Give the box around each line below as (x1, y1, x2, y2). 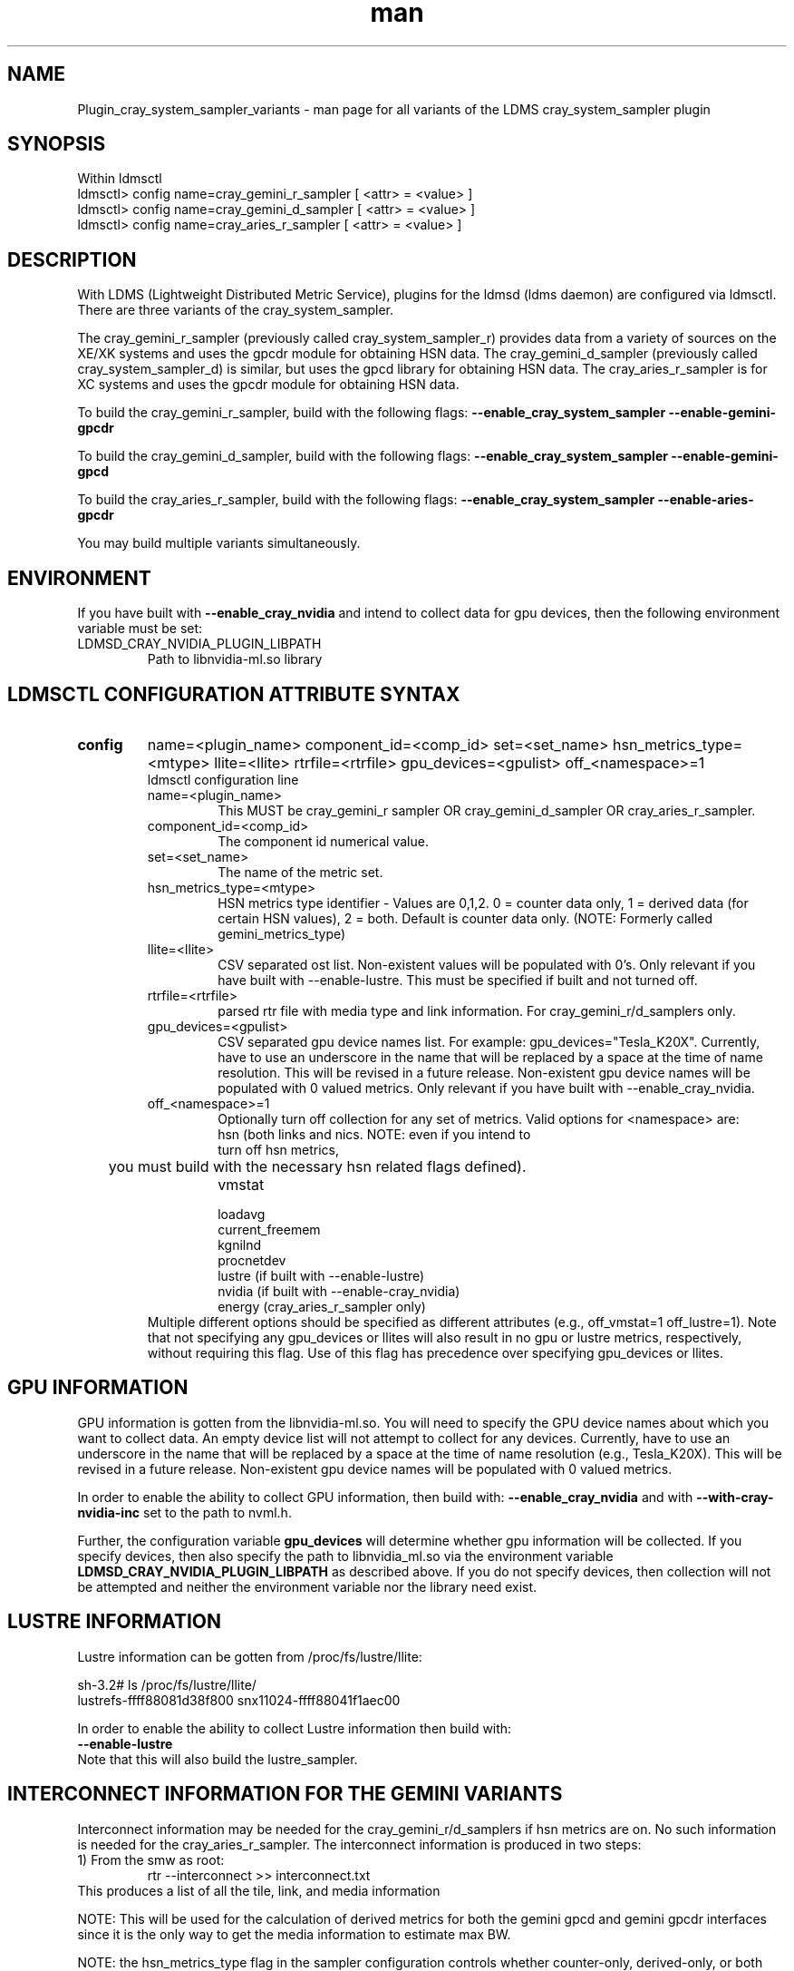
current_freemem (218, 1221, 321, 1237)
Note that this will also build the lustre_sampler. (77, 1751, 358, 1767)
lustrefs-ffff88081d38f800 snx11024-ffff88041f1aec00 (77, 1692, 401, 1708)
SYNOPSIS (7, 132, 106, 156)
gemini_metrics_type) (218, 925, 346, 942)
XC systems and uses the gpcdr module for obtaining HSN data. (77, 376, 460, 393)
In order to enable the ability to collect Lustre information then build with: (77, 1720, 512, 1736)
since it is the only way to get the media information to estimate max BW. (77, 1926, 511, 1942)
